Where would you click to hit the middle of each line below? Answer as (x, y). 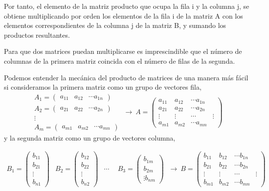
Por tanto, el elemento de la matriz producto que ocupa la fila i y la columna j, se (127, 6)
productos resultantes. (37, 35)
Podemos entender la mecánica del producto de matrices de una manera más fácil (126, 77)
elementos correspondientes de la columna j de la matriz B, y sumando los (115, 25)
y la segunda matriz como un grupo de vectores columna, (90, 137)
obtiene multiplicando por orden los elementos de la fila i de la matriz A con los (123, 15)
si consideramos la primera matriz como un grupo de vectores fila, (103, 87)
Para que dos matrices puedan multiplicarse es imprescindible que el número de (123, 51)
